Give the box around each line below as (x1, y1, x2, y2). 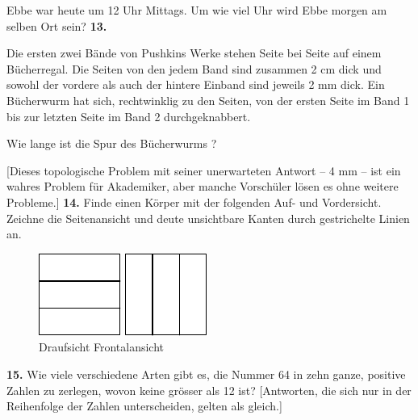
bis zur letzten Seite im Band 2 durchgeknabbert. (6, 107, 251, 124)
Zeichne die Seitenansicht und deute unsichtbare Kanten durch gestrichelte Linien (6, 209, 410, 226)
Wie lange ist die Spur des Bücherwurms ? (6, 135, 217, 152)
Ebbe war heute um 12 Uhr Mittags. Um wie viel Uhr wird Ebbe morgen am (6, 2, 387, 18)
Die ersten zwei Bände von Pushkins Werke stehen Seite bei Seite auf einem (6, 44, 382, 61)
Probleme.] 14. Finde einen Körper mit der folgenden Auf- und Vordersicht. (6, 193, 382, 210)
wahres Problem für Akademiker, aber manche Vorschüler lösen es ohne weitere (6, 178, 399, 195)
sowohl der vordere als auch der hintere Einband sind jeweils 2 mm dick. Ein (6, 76, 385, 93)
